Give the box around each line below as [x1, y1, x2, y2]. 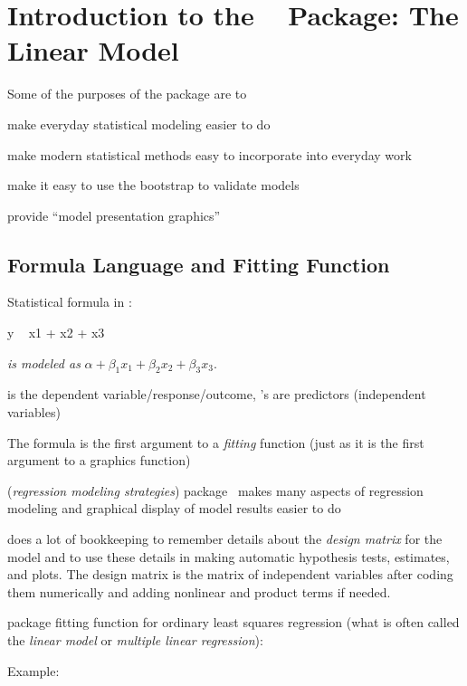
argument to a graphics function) [7, 451, 191, 470]
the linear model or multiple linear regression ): [7, 631, 263, 649]
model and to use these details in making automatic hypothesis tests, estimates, [7, 547, 450, 566]
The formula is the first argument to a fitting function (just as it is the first [7, 433, 424, 452]
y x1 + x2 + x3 [7, 323, 105, 342]
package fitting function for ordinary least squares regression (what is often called [7, 613, 460, 632]
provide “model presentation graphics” [7, 205, 221, 224]
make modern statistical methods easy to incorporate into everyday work [7, 145, 412, 164]
